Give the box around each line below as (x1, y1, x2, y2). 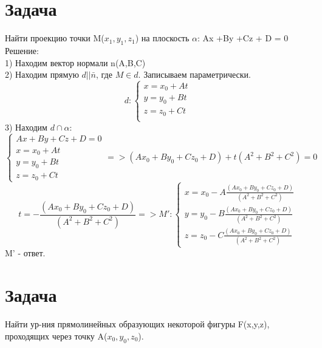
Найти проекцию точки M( (5, 32, 104, 44)
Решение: (5, 44, 39, 56)
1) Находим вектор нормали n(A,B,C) (5, 56, 146, 69)
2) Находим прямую (5, 68, 79, 81)
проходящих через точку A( (5, 329, 108, 342)
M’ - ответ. (5, 247, 46, 259)
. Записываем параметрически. (138, 68, 251, 81)
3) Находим (5, 121, 47, 134)
